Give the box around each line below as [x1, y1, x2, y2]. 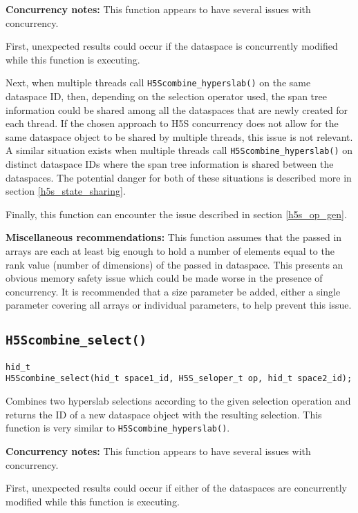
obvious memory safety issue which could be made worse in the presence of [6, 271, 323, 285]
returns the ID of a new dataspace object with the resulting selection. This [6, 407, 322, 421]
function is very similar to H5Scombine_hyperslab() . [6, 420, 230, 435]
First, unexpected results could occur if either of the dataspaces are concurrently [6, 481, 347, 495]
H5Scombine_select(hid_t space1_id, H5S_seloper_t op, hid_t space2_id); [6, 374, 352, 384]
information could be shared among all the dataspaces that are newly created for [6, 102, 348, 117]
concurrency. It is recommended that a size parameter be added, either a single [6, 284, 341, 298]
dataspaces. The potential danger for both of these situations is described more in [6, 170, 352, 184]
